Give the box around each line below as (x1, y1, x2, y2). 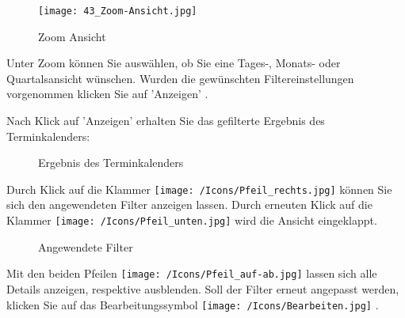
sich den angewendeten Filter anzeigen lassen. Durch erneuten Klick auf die (6, 196, 373, 213)
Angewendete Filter (38, 238, 133, 255)
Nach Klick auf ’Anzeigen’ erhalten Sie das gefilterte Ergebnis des (6, 112, 325, 129)
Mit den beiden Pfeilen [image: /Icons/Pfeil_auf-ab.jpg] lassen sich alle (6, 265, 377, 282)
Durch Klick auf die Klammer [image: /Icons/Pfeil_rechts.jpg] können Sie (6, 180, 392, 197)
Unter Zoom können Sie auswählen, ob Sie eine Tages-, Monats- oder (6, 55, 341, 71)
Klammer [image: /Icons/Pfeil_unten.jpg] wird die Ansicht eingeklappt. (6, 212, 377, 229)
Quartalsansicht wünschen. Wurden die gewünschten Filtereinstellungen (6, 70, 354, 86)
